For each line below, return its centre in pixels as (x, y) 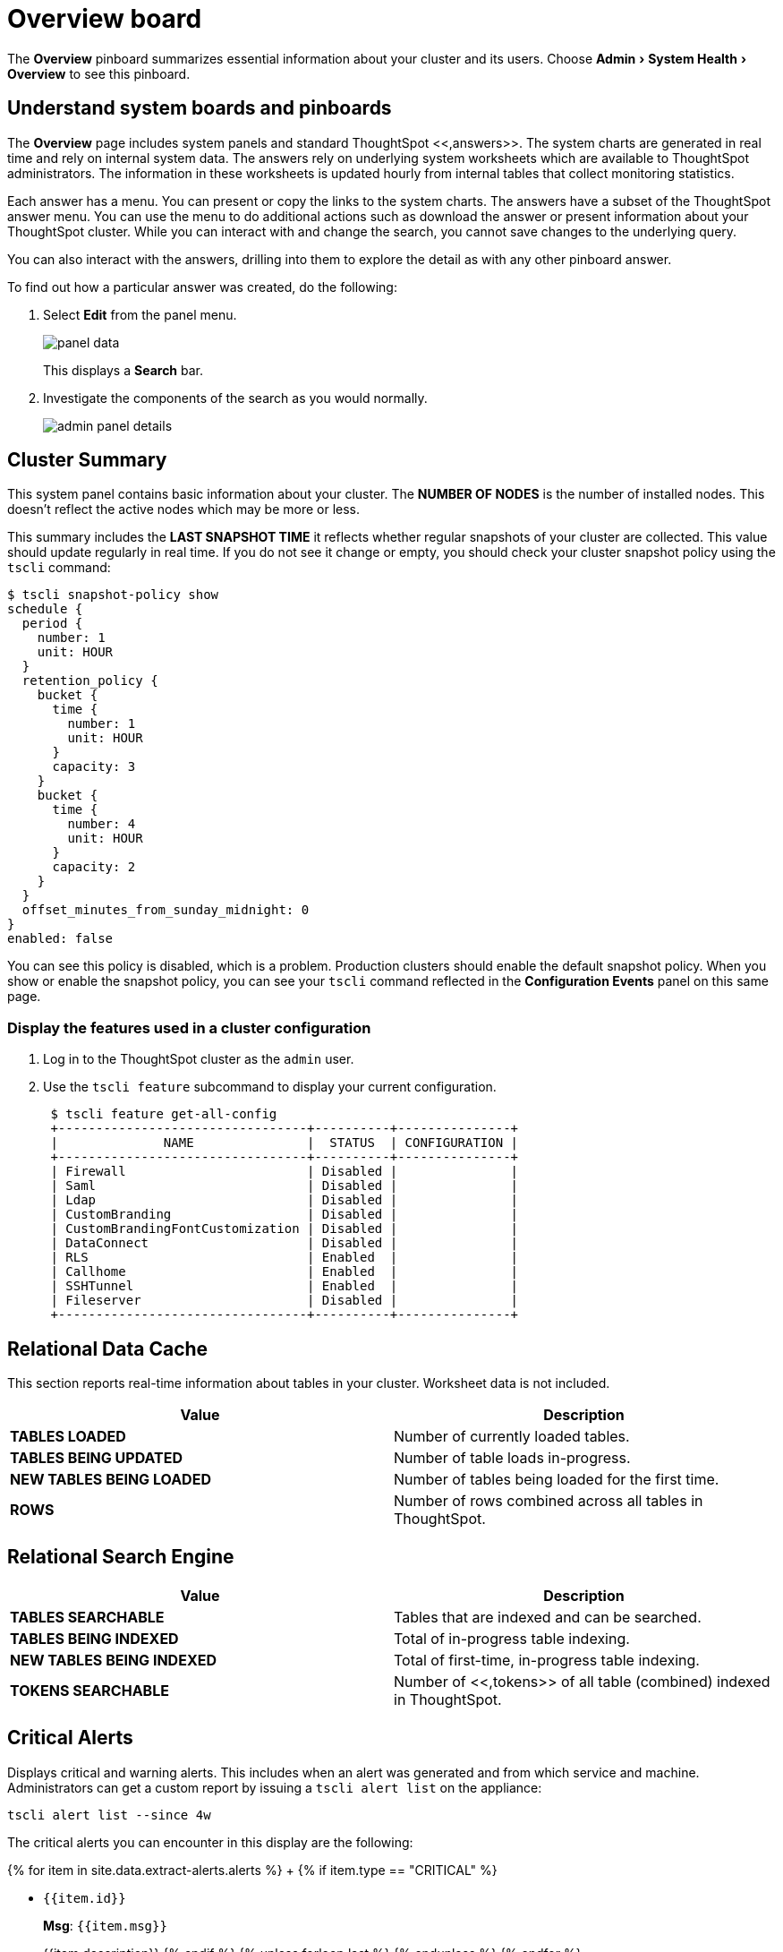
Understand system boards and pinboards (200, 108)
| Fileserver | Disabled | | (285, 1301)
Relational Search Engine (121, 1557)
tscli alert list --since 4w (109, 1815)
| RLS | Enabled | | (285, 1258)
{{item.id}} (85, 1898)
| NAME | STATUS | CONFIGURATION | (285, 1143)
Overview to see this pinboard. (99, 73)
